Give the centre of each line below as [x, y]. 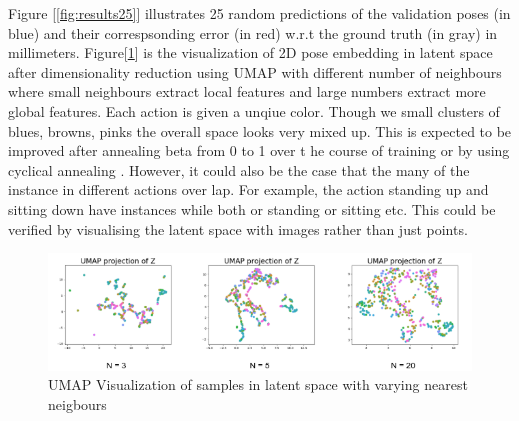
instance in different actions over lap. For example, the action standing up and [248, 189]
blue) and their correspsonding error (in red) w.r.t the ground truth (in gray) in [253, 32]
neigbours [77, 403]
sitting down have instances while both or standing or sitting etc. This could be [252, 208]
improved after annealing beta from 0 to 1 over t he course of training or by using [259, 150]
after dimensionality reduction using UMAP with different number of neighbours [255, 71]
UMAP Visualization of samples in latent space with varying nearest [258, 384]
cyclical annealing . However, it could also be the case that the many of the [239, 169]
